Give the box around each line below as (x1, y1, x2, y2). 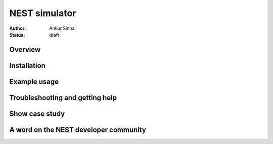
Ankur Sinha (49, 25, 75, 31)
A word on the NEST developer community (9, 125, 147, 134)
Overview (9, 45, 41, 54)
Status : (9, 32, 25, 38)
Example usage (9, 77, 59, 86)
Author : (9, 25, 26, 31)
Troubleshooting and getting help (9, 93, 117, 102)
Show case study (9, 109, 65, 118)
